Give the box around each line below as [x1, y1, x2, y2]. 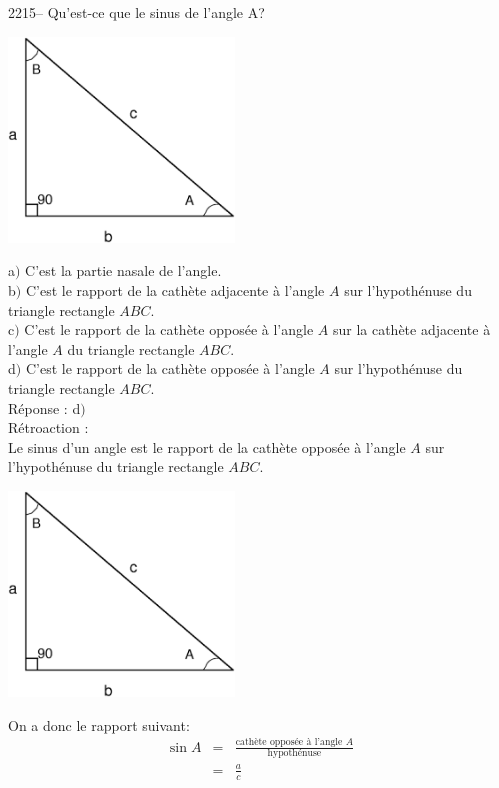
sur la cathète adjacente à [332, 319, 491, 340]
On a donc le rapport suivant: [8, 714, 190, 735]
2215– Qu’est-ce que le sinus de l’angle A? [8, 2, 265, 22]
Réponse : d [8, 397, 81, 418]
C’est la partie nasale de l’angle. [25, 260, 222, 281]
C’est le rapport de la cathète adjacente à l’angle [25, 279, 325, 300]
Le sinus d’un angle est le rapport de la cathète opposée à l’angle [8, 436, 406, 457]
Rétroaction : [8, 417, 89, 438]
